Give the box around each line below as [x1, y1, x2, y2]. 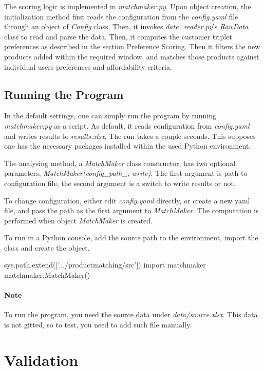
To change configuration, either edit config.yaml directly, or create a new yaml [4, 195, 250, 205]
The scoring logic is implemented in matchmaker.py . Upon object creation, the [4, 1, 251, 11]
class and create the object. [4, 242, 90, 253]
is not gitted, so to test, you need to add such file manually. [4, 319, 192, 330]
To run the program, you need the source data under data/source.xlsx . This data [4, 309, 258, 320]
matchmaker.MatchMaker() [4, 270, 90, 280]
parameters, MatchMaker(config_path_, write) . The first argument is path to [4, 168, 248, 178]
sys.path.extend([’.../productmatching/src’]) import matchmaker [4, 259, 206, 270]
